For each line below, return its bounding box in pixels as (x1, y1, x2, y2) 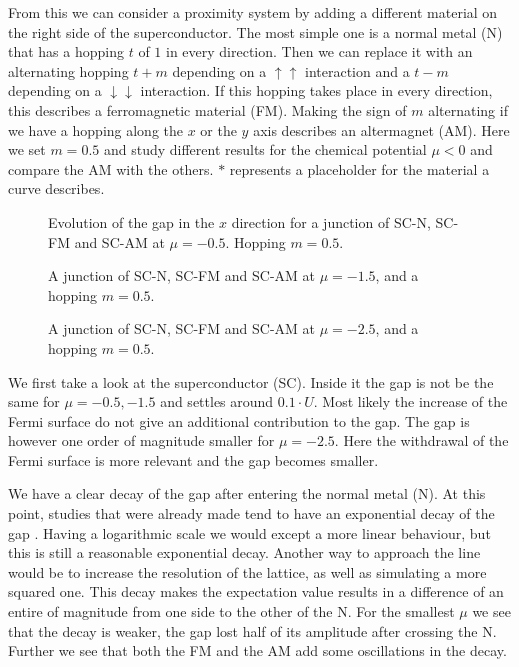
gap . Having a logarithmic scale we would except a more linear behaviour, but (8, 522, 491, 543)
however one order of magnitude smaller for (8, 430, 275, 451)
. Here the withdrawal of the (334, 430, 509, 451)
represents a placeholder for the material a (229, 158, 490, 179)
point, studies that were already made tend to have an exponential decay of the (8, 503, 495, 524)
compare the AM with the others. (8, 158, 214, 179)
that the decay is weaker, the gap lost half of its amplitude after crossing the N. (8, 620, 497, 641)
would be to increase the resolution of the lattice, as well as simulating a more (8, 561, 487, 582)
